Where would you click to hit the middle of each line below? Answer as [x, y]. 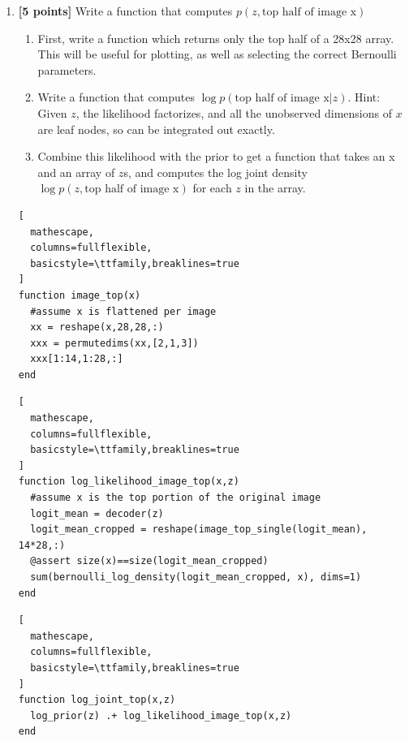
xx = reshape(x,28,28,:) [97, 327]
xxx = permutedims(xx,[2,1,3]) [114, 343]
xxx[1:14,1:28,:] [77, 359]
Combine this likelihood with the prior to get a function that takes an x [216, 156]
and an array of [76, 172]
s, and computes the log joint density [215, 172]
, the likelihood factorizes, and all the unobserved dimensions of [234, 112]
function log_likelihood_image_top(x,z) [129, 482]
